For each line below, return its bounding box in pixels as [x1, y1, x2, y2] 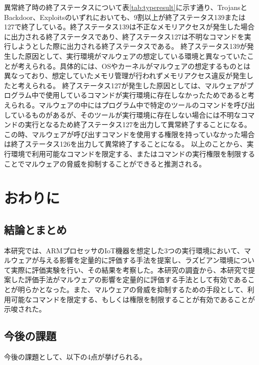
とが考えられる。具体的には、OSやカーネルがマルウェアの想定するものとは [4, 60, 251, 71]
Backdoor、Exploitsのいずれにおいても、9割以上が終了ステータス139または [4, 11, 246, 22]
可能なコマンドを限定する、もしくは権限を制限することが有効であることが [10, 294, 255, 304]
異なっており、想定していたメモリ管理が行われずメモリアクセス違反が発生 [4, 70, 247, 81]
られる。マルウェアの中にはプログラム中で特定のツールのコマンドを [10, 99, 234, 110]
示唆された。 [4, 304, 46, 314]
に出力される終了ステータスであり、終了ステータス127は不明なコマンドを [4, 31, 245, 41]
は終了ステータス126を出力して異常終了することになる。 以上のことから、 [4, 139, 247, 149]
